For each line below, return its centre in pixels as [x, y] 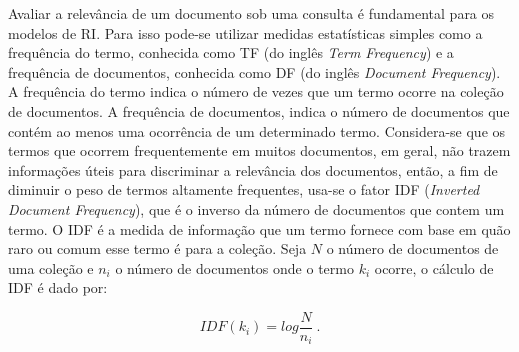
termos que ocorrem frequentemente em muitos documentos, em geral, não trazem [259, 150]
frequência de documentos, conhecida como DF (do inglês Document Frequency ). [254, 71]
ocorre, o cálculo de [434, 267]
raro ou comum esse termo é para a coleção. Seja [157, 248]
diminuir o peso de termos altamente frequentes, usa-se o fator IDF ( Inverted [244, 189]
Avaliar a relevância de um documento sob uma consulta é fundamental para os [251, 13]
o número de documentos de [412, 248]
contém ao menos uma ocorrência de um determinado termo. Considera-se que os [257, 130]
